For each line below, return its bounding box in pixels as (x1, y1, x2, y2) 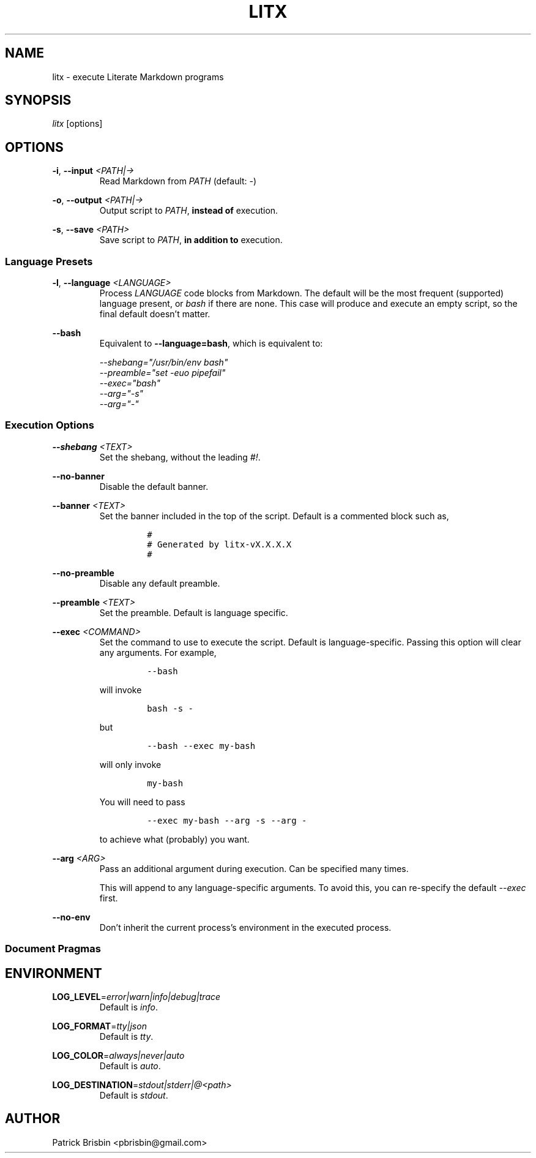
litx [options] (52, 118, 103, 129)
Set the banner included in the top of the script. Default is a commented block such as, (99, 510, 449, 521)
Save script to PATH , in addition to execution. (99, 235, 283, 246)
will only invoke (99, 759, 162, 770)
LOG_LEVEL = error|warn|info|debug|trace (52, 991, 221, 1002)
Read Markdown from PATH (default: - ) (99, 176, 257, 187)
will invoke (99, 684, 142, 695)
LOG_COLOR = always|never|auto (52, 1050, 185, 1061)
